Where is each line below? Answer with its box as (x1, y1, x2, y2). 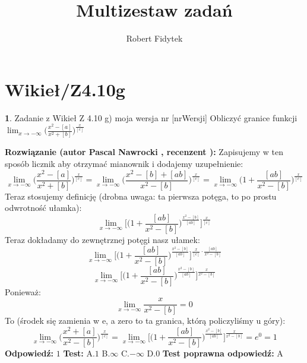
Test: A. (63, 347, 95, 359)
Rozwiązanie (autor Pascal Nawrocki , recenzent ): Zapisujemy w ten (5, 146, 283, 158)
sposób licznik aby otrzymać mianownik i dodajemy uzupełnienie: (5, 157, 243, 170)
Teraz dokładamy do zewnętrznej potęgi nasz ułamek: (5, 233, 200, 246)
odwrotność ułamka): (5, 201, 82, 214)
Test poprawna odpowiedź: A (162, 347, 283, 359)
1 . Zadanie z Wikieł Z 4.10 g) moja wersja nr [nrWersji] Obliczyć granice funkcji (5, 111, 297, 124)
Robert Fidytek (126, 32, 183, 45)
